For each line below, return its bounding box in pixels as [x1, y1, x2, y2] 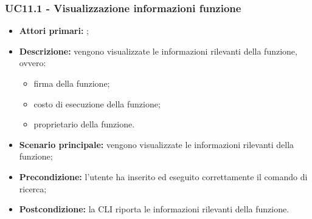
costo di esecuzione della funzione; [33, 97, 161, 110]
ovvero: [19, 56, 46, 69]
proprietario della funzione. [33, 118, 135, 130]
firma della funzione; [33, 77, 110, 89]
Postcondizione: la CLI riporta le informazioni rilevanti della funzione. [19, 203, 289, 215]
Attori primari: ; [19, 24, 89, 37]
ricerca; [19, 182, 47, 195]
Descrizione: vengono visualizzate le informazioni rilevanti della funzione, [19, 44, 297, 57]
